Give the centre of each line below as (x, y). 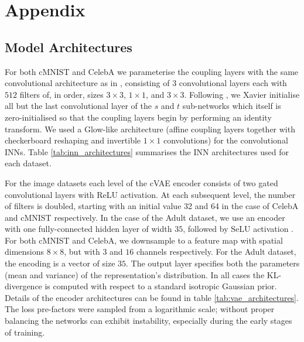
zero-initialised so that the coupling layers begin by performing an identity (138, 117)
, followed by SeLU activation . (238, 229)
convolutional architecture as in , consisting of (87, 83)
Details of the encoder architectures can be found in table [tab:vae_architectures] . (152, 297)
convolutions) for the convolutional (226, 140)
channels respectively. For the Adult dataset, (216, 252)
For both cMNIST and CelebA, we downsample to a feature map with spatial (144, 240)
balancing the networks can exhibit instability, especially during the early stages (148, 321)
